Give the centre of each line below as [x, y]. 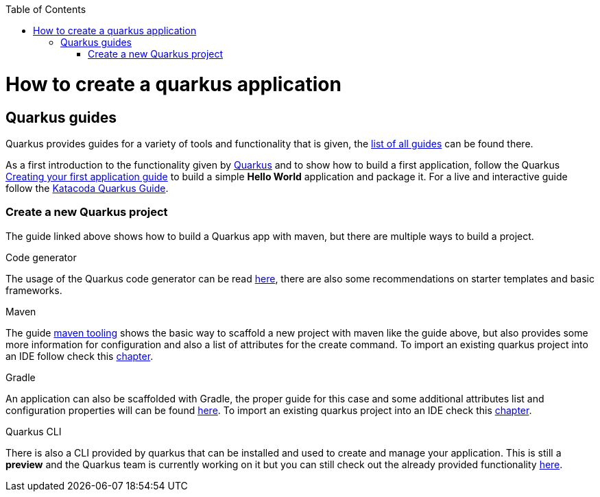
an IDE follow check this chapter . [80, 356]
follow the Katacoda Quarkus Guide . [87, 188]
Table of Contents [46, 9]
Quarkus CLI [34, 431]
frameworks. [34, 290]
